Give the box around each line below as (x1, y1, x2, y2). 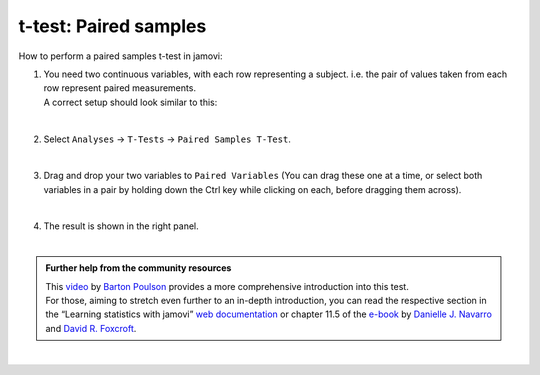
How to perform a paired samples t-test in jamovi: (18, 50, 224, 62)
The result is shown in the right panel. (43, 220, 199, 232)
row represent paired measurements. (43, 82, 197, 94)
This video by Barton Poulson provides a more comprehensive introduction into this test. (45, 280, 409, 292)
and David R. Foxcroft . (45, 322, 137, 334)
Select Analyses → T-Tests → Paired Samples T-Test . (43, 133, 292, 145)
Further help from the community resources (45, 262, 232, 274)
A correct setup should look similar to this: (43, 96, 218, 108)
